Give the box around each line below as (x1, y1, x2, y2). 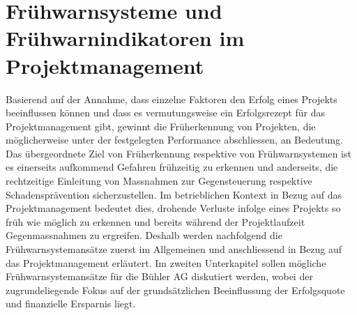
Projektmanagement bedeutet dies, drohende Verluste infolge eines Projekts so (6, 201, 341, 215)
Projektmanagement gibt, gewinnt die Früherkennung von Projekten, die (6, 118, 316, 133)
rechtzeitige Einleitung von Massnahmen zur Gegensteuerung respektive (6, 174, 312, 188)
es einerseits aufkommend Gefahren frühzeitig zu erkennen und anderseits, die (6, 160, 338, 174)
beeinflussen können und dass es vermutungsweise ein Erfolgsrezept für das (6, 105, 325, 120)
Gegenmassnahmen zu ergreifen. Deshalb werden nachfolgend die (6, 228, 282, 243)
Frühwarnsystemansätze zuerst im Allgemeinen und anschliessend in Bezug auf (6, 242, 342, 256)
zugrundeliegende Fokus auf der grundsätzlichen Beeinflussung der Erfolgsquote (6, 282, 345, 297)
